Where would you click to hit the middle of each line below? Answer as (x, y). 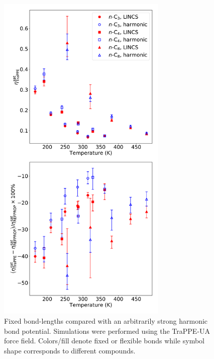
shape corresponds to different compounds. (70, 350)
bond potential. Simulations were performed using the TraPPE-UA (107, 331)
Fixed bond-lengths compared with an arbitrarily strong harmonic (106, 320)
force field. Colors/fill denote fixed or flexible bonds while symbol (104, 341)
